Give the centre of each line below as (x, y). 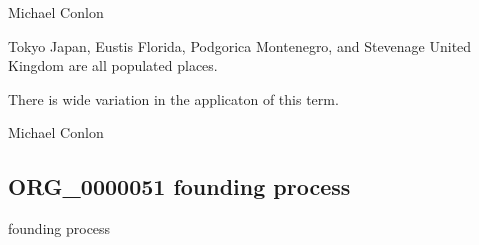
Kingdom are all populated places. (113, 65)
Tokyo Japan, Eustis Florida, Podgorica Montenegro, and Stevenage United (240, 45)
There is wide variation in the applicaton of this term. (173, 98)
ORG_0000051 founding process (179, 186)
